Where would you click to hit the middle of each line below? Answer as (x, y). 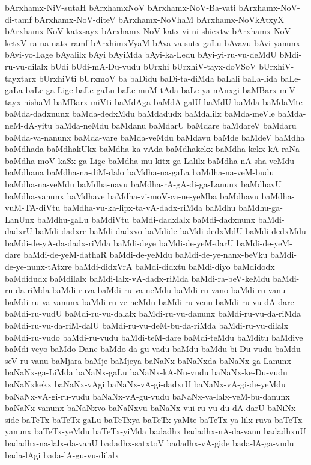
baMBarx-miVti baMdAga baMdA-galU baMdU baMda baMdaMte (178, 101)
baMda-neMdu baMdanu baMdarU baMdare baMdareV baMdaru (176, 125)
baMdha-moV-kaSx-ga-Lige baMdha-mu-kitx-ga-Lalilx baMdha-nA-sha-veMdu (149, 160)
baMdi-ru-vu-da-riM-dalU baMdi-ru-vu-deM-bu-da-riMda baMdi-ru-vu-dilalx (147, 325)
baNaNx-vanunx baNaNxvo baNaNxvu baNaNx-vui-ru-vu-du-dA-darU (135, 408)
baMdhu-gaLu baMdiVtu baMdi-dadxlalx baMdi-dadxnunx (146, 219)
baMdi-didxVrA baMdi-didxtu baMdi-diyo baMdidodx (175, 266)
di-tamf (18, 19)
